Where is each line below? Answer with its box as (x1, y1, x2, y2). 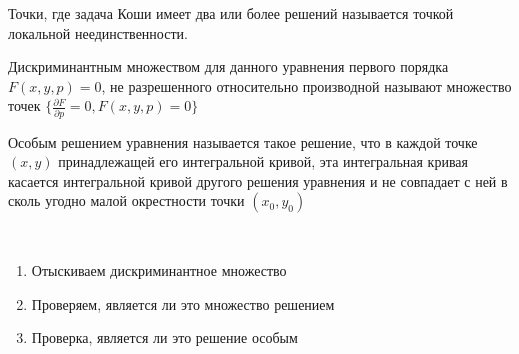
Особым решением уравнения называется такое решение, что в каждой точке (8, 131, 478, 152)
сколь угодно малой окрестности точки (8, 190, 245, 211)
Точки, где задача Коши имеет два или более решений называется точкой (8, 3, 454, 23)
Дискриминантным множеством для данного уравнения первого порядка (8, 56, 449, 77)
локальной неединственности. (8, 22, 188, 43)
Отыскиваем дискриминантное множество (31, 260, 287, 281)
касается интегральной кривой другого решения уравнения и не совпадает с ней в (8, 170, 508, 191)
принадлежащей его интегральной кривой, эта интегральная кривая (58, 151, 468, 172)
